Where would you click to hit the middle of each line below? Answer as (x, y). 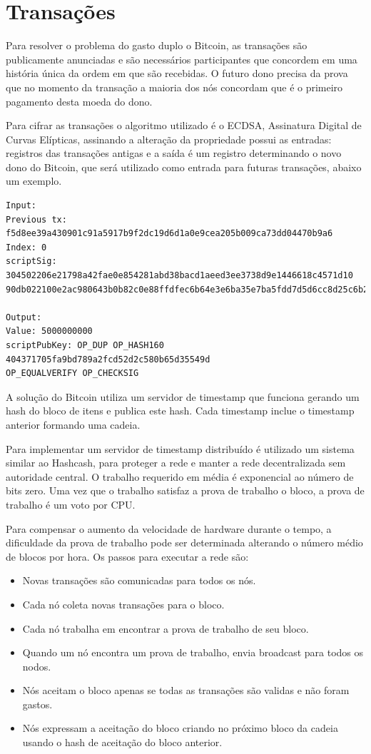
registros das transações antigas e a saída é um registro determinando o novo (174, 153)
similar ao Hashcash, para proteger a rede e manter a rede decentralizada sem (176, 463)
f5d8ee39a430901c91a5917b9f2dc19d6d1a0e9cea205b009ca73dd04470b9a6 (169, 234)
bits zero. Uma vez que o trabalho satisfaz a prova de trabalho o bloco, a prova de (185, 490)
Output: (24, 317)
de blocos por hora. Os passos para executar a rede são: (127, 556)
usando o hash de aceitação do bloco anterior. (122, 742)
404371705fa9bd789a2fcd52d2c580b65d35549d (108, 359)
